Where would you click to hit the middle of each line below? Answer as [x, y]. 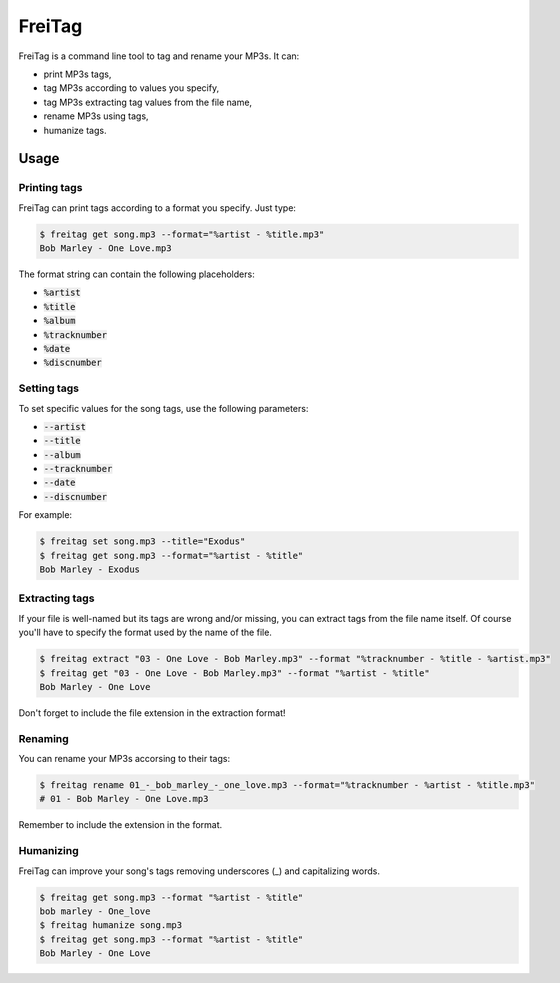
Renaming [43, 738]
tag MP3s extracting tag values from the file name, [148, 102]
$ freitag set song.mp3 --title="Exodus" [142, 541]
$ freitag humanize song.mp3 [111, 925]
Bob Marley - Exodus [89, 569]
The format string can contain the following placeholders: [136, 274]
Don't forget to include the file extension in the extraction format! [152, 712]
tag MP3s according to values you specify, [131, 88]
